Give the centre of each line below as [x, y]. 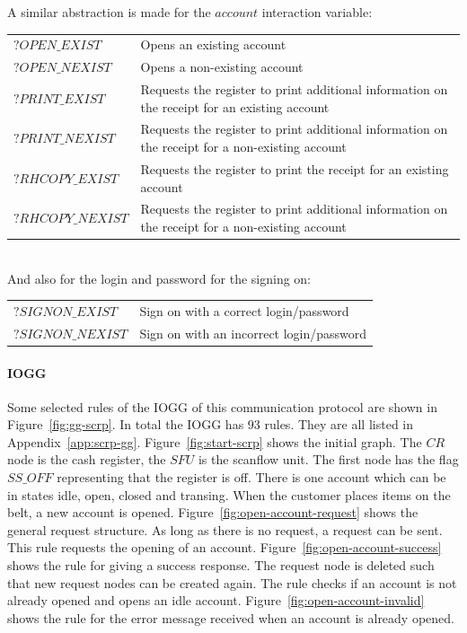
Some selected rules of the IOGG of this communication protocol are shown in [222, 406]
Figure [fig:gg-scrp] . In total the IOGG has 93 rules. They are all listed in [210, 424]
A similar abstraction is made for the [109, 12]
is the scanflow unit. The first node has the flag [328, 459]
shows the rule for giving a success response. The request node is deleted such [221, 565]
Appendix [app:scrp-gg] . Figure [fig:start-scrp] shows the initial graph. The [215, 441]
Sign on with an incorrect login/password [253, 333]
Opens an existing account [213, 44]
